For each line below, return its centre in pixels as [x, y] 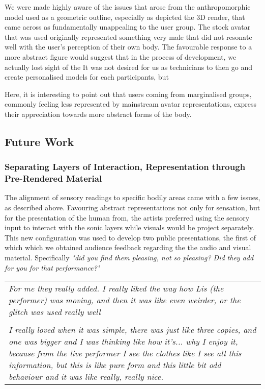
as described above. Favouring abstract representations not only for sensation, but [132, 208]
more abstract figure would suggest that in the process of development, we [121, 56]
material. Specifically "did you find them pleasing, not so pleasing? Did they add [129, 258]
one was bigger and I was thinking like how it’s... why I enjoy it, [123, 342]
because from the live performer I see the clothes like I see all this [125, 353]
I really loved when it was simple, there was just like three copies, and [132, 330]
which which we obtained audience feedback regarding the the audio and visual [128, 247]
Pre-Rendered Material [53, 178]
